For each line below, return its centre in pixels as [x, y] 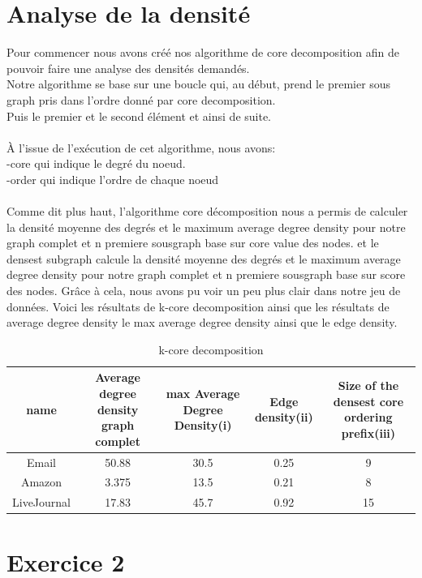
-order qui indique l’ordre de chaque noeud [113, 179]
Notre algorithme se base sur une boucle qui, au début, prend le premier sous [199, 84]
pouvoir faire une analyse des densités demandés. [128, 68]
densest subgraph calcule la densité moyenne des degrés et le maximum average [204, 258]
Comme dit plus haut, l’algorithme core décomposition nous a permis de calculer [207, 211]
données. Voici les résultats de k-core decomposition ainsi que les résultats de [198, 306]
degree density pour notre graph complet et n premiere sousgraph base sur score [206, 274]
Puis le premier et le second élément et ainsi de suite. [139, 116]
